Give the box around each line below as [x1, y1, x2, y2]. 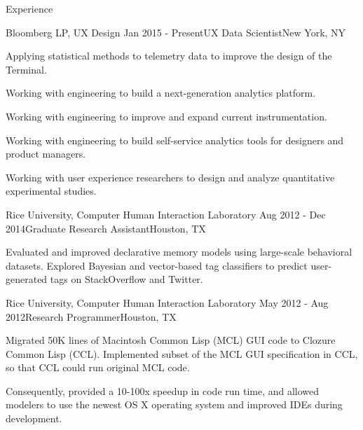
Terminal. [6, 62, 47, 76]
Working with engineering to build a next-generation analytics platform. [6, 85, 316, 100]
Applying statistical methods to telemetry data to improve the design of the [6, 48, 332, 63]
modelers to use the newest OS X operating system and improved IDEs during [6, 397, 343, 412]
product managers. [6, 146, 86, 161]
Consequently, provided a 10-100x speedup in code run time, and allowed [6, 383, 320, 398]
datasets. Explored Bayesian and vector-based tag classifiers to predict [6, 258, 308, 272]
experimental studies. [6, 183, 97, 198]
